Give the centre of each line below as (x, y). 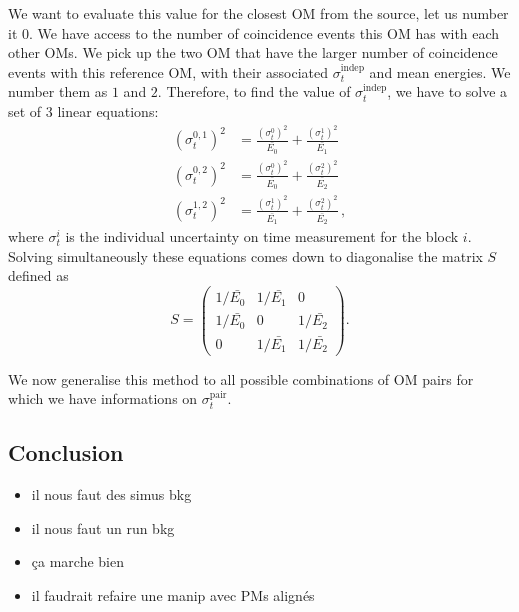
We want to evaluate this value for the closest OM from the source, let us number (258, 13)
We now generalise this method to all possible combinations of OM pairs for (241, 378)
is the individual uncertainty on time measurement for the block (262, 236)
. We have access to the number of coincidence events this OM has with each (264, 32)
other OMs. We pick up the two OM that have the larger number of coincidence (253, 52)
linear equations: (108, 110)
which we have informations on (103, 398)
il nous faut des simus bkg (111, 494)
